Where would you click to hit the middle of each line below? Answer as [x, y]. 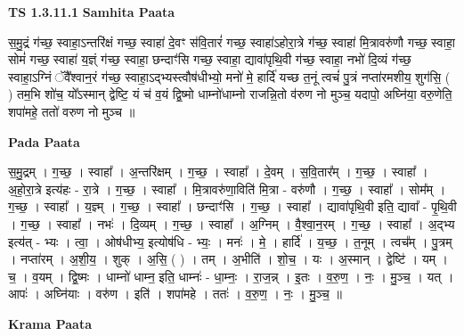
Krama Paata [50, 323]
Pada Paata [44, 141]
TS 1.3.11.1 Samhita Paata [92, 12]
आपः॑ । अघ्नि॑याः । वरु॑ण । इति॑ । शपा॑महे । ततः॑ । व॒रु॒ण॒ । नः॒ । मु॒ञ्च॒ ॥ [175, 294]
